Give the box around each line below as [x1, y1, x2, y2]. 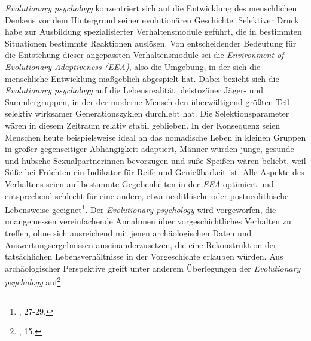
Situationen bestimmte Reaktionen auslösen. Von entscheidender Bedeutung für [5, 36, 297, 49]
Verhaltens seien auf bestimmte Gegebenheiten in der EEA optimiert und [5, 177, 274, 190]
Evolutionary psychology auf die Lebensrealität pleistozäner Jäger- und [5, 84, 264, 96]
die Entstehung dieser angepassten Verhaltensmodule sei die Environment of [5, 48, 284, 61]
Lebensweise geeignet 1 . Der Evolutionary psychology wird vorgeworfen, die [5, 202, 276, 215]
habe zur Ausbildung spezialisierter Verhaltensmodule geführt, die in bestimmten [5, 25, 302, 38]
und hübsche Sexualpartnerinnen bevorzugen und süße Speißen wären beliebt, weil [5, 154, 306, 166]
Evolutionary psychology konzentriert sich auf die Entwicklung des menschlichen [5, 2, 297, 14]
